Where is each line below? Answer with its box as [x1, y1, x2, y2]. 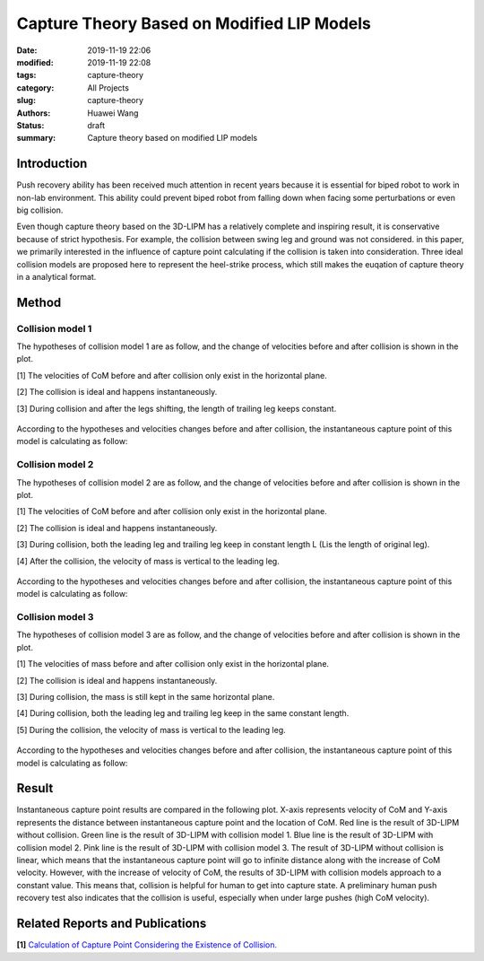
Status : [16, 119, 45, 130]
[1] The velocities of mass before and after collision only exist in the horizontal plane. [16, 659, 330, 669]
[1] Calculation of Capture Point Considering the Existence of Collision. [16, 939, 278, 950]
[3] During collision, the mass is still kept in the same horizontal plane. [16, 692, 275, 702]
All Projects [87, 82, 130, 93]
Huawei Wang [87, 108, 139, 118]
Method [16, 294, 62, 310]
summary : [16, 133, 56, 144]
